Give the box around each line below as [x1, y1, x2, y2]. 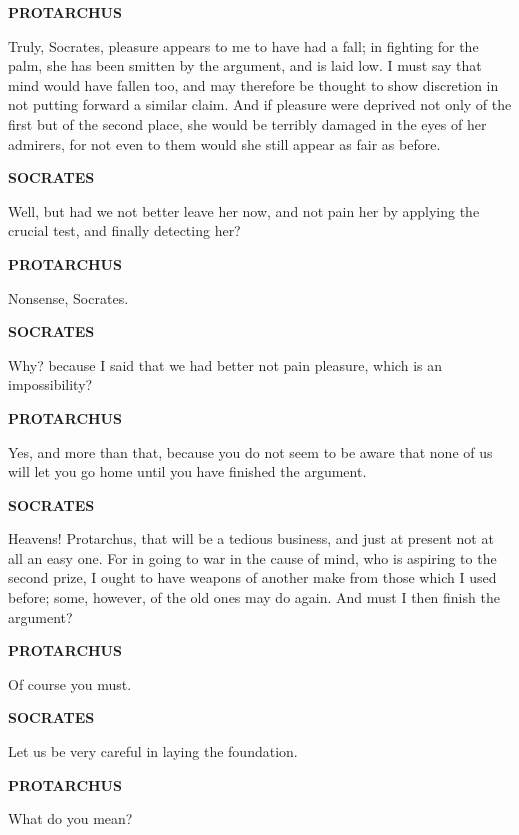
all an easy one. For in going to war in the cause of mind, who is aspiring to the [8, 547, 497, 568]
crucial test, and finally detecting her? [8, 220, 241, 241]
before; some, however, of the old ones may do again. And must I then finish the [8, 587, 500, 608]
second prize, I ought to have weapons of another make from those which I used [8, 567, 497, 588]
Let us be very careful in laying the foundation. [8, 741, 298, 762]
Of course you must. [8, 673, 132, 694]
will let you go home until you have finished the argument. [8, 461, 367, 482]
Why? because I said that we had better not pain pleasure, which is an [8, 354, 442, 375]
